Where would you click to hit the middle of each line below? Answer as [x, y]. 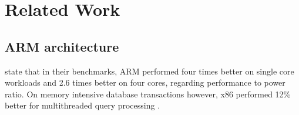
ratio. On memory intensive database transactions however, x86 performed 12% [148, 94]
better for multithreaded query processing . [83, 105]
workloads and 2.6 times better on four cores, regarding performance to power [145, 82]
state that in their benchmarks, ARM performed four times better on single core [149, 71]
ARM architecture [62, 46]
